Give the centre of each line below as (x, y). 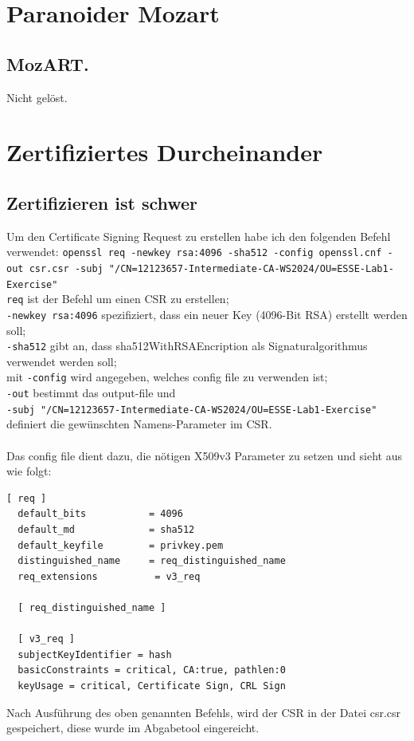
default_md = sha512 (106, 530)
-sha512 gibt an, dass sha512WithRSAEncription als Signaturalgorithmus (187, 346)
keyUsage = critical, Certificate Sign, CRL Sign (152, 686)
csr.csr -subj (66, 269)
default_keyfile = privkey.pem (121, 545)
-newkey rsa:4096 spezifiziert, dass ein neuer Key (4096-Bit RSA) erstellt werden (207, 314)
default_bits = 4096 (100, 514)
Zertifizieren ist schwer (102, 202)
